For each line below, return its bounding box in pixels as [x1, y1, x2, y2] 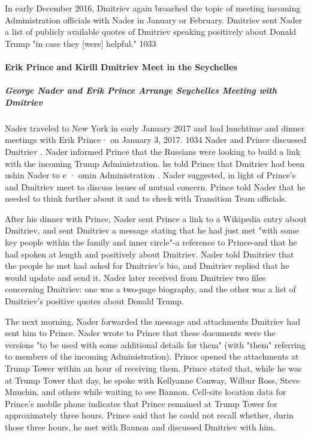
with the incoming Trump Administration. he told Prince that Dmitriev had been [5, 157, 305, 169]
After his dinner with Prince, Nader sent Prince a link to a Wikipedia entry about [5, 212, 307, 225]
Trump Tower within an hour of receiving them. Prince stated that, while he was [5, 362, 302, 374]
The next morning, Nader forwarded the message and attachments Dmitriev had [5, 315, 300, 327]
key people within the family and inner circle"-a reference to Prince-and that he [5, 236, 297, 249]
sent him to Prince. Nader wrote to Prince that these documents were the [5, 327, 276, 339]
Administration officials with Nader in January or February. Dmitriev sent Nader [5, 13, 303, 26]
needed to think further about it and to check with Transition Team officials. [5, 192, 287, 205]
